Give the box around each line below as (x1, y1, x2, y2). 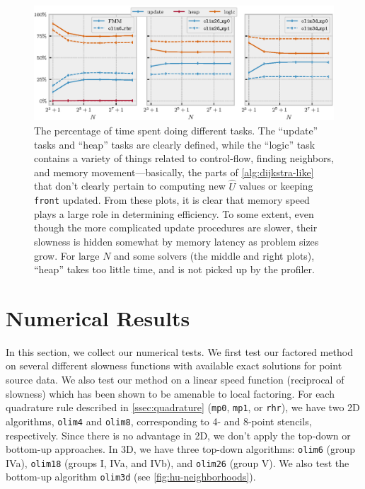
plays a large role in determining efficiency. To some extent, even (34, 206, 314, 221)
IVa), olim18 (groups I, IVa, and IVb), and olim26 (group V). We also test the (6, 455, 349, 470)
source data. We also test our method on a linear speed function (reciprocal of (6, 372, 344, 387)
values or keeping (238, 178, 313, 193)
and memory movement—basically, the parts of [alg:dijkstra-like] (34, 164, 314, 179)
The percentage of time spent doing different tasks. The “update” (34, 122, 318, 137)
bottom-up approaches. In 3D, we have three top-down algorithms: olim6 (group (6, 442, 356, 456)
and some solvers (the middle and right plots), (114, 248, 315, 263)
